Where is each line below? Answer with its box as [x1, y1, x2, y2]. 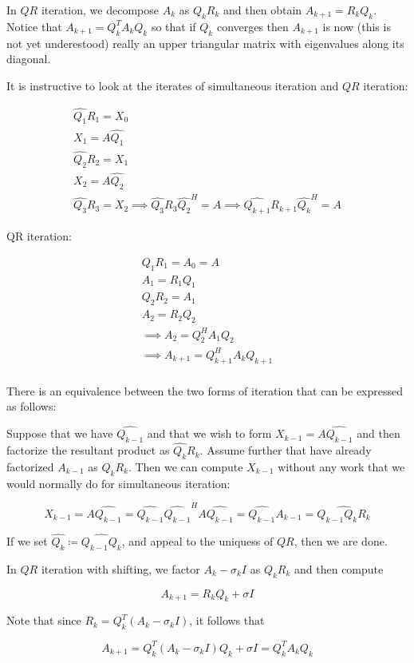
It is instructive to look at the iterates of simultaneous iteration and [6, 77, 339, 93]
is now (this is [322, 18, 391, 34]
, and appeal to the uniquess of [121, 533, 274, 550]
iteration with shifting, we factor [41, 560, 200, 577]
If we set [6, 533, 48, 550]
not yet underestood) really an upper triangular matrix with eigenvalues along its [6, 34, 404, 51]
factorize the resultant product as [6, 442, 170, 459]
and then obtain [223, 2, 302, 18]
